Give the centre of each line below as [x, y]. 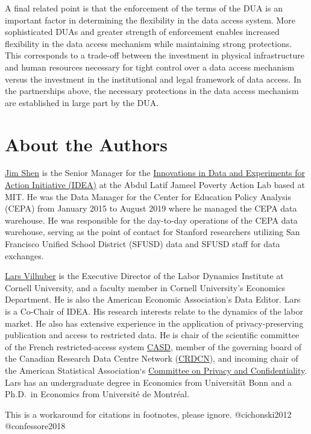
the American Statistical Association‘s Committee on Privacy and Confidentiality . [156, 370]
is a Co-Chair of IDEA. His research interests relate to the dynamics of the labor [154, 311]
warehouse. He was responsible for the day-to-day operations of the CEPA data [151, 220]
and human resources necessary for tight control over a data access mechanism [150, 67]
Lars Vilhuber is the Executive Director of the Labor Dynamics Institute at [144, 276]
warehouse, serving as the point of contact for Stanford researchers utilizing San [152, 232]
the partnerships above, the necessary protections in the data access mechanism [152, 91]
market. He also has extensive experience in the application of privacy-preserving [154, 323]
